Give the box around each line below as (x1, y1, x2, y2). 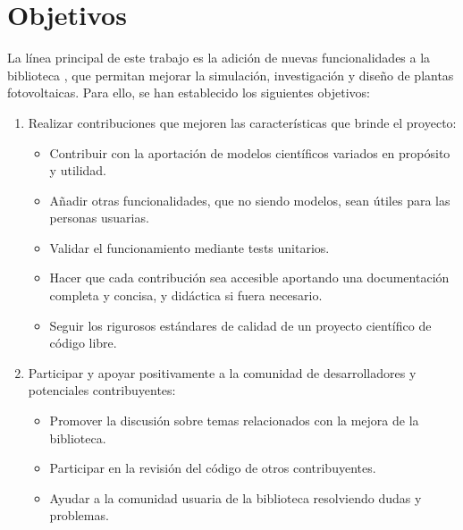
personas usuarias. (49, 208, 149, 227)
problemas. (49, 506, 109, 525)
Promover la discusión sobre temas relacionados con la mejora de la (49, 411, 419, 430)
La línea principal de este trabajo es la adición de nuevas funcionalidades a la (7, 48, 431, 67)
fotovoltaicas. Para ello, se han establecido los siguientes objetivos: (7, 83, 370, 102)
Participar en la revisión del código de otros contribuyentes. (49, 458, 376, 477)
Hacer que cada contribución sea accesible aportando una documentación (49, 268, 450, 287)
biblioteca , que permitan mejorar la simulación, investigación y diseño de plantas (7, 65, 454, 84)
